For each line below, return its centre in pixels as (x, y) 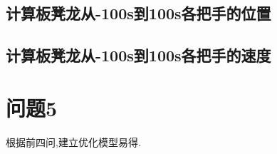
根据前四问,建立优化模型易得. (73, 142)
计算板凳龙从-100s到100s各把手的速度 (138, 55)
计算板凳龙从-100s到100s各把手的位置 (138, 13)
